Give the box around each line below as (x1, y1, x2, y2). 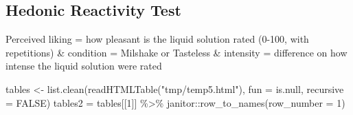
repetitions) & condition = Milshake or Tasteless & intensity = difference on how (5, 45, 348, 59)
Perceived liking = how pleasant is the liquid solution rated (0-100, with (5, 32, 309, 46)
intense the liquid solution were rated (5, 59, 162, 73)
